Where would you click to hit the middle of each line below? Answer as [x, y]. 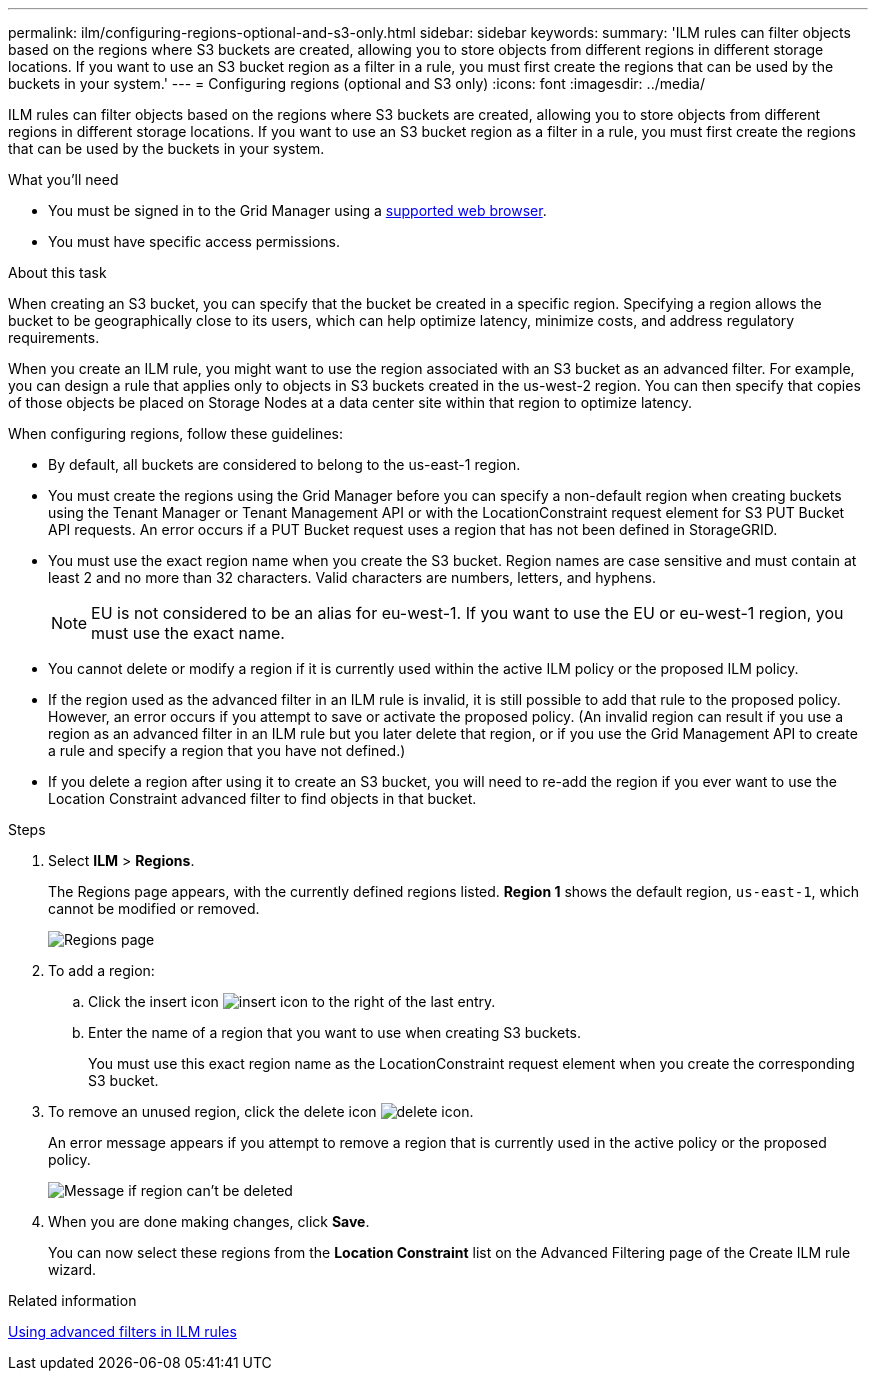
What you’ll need [63, 179]
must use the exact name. [188, 633]
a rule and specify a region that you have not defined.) [227, 750]
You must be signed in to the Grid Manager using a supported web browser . [297, 210]
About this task [57, 272]
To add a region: [101, 970]
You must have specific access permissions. [194, 241]
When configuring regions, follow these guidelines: [175, 433]
